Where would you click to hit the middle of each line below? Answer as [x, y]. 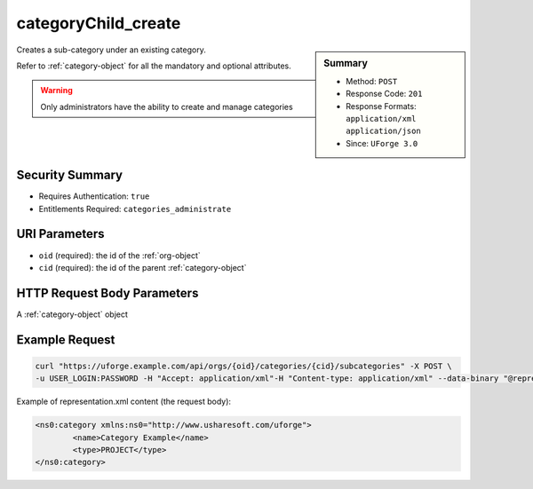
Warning [56, 91]
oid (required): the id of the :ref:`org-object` [120, 255]
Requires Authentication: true [94, 196]
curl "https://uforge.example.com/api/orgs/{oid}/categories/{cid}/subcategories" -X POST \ [243, 366]
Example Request [66, 339]
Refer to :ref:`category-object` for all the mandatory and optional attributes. [154, 66]
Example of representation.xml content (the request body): [123, 402]
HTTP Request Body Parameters [107, 293]
